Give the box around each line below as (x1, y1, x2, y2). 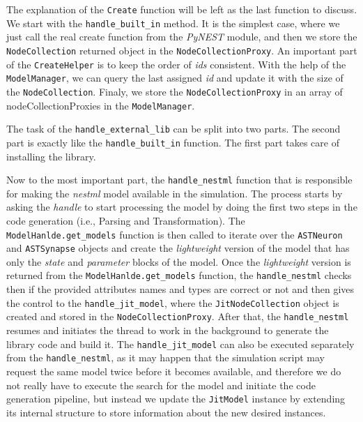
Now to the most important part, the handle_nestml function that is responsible (6, 172, 353, 187)
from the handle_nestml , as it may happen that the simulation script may (6, 350, 325, 365)
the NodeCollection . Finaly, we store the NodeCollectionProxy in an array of (6, 84, 343, 98)
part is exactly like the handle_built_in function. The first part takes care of (6, 135, 339, 149)
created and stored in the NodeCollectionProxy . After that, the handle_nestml (6, 309, 349, 324)
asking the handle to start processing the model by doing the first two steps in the (6, 199, 357, 214)
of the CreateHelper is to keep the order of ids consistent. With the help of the (6, 56, 346, 71)
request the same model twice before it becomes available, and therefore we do (6, 363, 341, 378)
